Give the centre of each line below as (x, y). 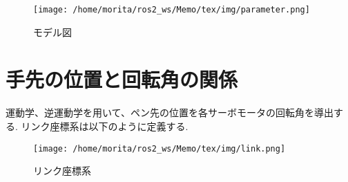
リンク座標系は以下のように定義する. (105, 126)
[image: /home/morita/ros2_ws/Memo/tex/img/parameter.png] (172, 10)
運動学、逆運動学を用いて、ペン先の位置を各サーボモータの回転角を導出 (170, 112)
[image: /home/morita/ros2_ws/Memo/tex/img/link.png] (159, 148)
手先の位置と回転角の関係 (122, 79)
